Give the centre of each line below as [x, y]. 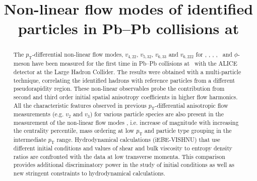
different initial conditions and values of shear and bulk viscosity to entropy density [123, 148]
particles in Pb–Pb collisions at [128, 28]
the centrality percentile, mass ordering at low [74, 131]
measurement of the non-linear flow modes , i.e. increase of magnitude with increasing [126, 122]
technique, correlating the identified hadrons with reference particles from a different [124, 80]
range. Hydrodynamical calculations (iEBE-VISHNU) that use [138, 139]
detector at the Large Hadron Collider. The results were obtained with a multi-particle [127, 71]
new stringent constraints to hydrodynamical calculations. [89, 173]
